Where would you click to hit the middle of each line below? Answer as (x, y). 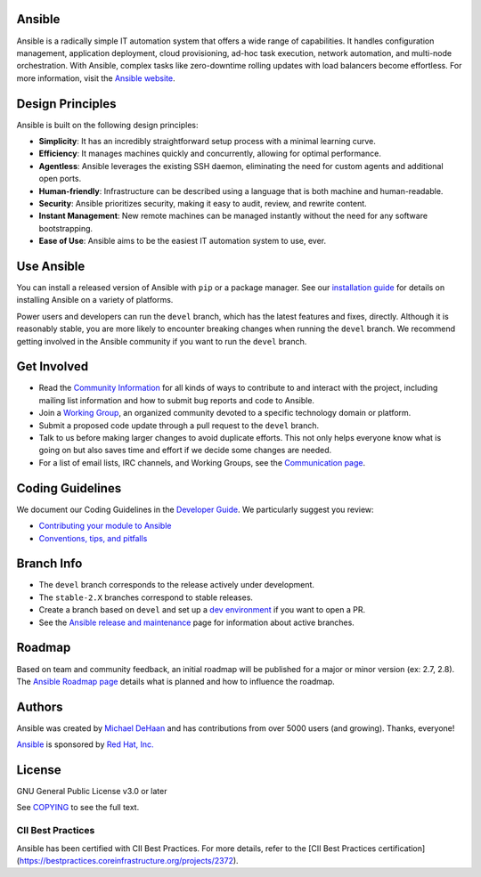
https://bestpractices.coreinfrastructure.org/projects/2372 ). (129, 861)
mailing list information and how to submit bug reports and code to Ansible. (177, 400)
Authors (40, 706)
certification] (402, 848)
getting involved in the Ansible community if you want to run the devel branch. (162, 341)
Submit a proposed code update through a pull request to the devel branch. (179, 425)
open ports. (60, 179)
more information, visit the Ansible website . (96, 78)
